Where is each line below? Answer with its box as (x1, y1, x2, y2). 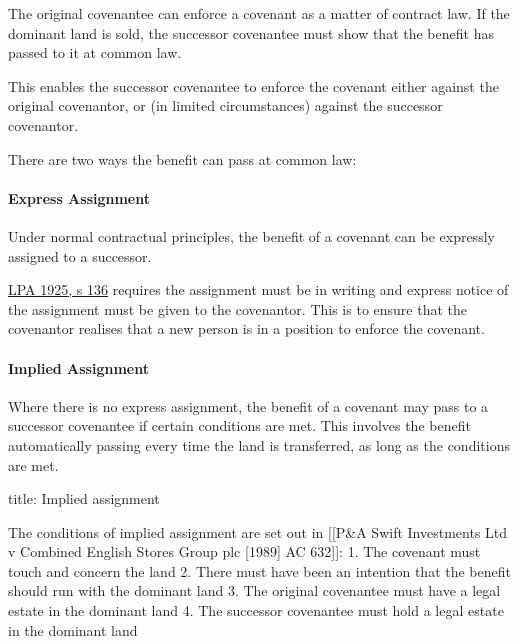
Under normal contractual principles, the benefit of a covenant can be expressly (8, 225, 495, 246)
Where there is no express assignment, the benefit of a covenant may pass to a (8, 395, 489, 416)
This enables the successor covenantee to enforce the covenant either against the (8, 75, 499, 96)
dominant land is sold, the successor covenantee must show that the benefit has (8, 22, 494, 43)
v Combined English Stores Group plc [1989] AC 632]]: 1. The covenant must (8, 541, 481, 562)
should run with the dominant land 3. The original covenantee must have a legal (8, 580, 501, 601)
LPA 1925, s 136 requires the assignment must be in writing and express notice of (8, 279, 509, 300)
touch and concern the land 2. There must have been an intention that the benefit (8, 560, 511, 581)
